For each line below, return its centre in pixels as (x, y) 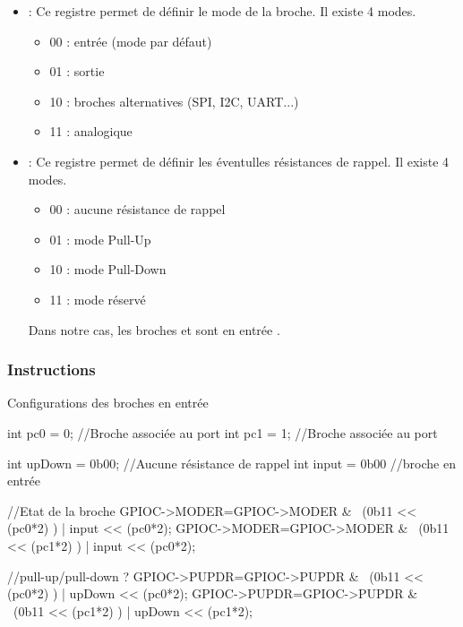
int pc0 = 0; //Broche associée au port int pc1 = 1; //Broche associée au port (223, 432)
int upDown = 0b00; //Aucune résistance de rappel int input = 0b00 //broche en (231, 463)
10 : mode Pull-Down (108, 269)
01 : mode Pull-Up (100, 239)
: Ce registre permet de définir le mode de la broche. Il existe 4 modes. (222, 11)
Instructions (51, 369)
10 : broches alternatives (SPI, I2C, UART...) (174, 101)
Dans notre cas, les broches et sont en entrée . (154, 329)
